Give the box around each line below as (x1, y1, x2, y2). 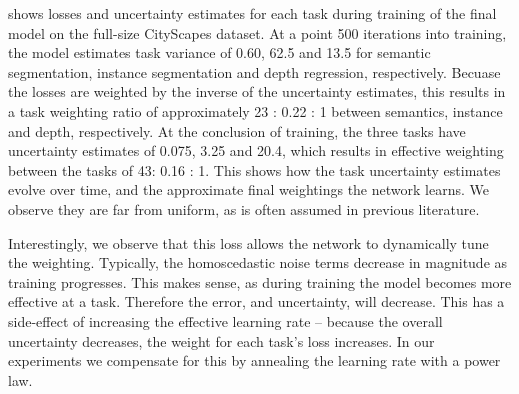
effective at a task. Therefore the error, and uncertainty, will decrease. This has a (8, 291, 505, 312)
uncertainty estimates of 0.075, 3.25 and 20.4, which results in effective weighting (8, 140, 504, 161)
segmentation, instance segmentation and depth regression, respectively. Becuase (8, 61, 501, 82)
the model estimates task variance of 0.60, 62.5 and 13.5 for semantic (8, 42, 431, 63)
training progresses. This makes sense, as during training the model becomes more (8, 271, 512, 292)
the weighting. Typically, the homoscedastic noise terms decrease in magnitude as (8, 252, 508, 273)
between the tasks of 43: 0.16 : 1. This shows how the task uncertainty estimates (8, 159, 501, 180)
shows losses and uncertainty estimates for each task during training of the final (8, 3, 497, 23)
